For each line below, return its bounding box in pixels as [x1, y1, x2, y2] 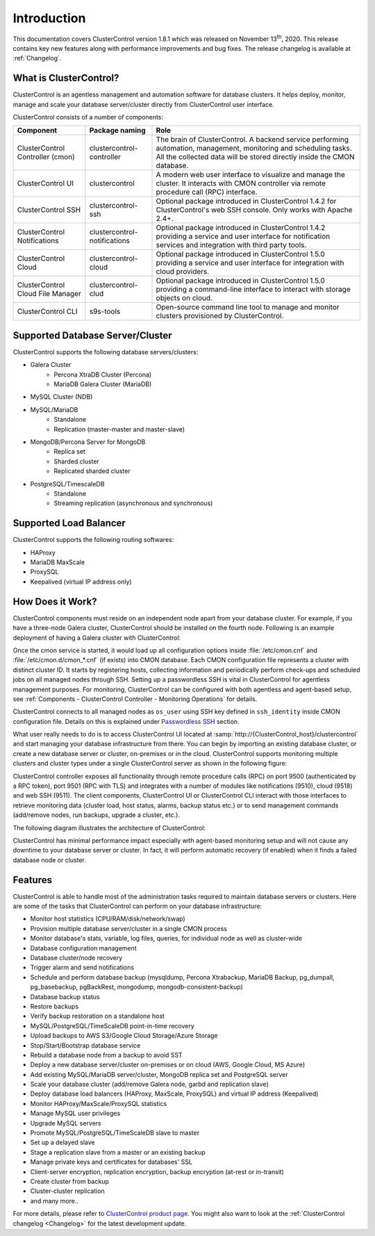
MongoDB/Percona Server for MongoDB [30, 438, 146, 446]
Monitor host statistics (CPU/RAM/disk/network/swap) [30, 914, 185, 923]
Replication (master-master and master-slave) [53, 425, 185, 434]
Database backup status [30, 992, 100, 1000]
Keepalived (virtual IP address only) [30, 577, 132, 586]
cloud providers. [156, 267, 210, 277]
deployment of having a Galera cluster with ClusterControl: [12, 633, 181, 642]
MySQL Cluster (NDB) [30, 393, 93, 401]
